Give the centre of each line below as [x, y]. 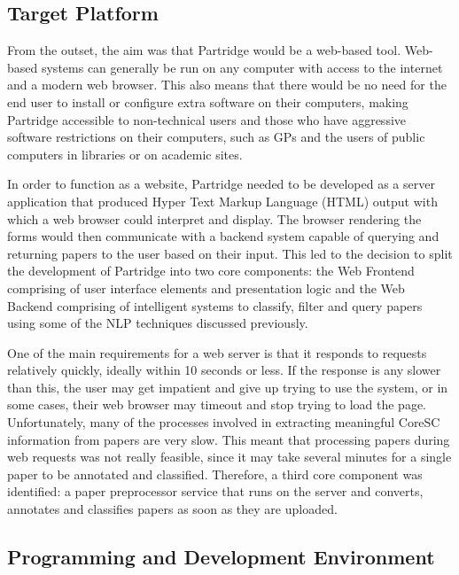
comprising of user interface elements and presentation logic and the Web [206, 287]
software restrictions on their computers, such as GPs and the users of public [216, 137]
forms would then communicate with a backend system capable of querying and [223, 236]
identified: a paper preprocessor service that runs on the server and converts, [215, 491]
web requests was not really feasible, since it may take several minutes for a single [229, 457]
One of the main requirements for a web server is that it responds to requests [217, 352]
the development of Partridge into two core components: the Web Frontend [211, 271]
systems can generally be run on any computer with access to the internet [242, 67]
